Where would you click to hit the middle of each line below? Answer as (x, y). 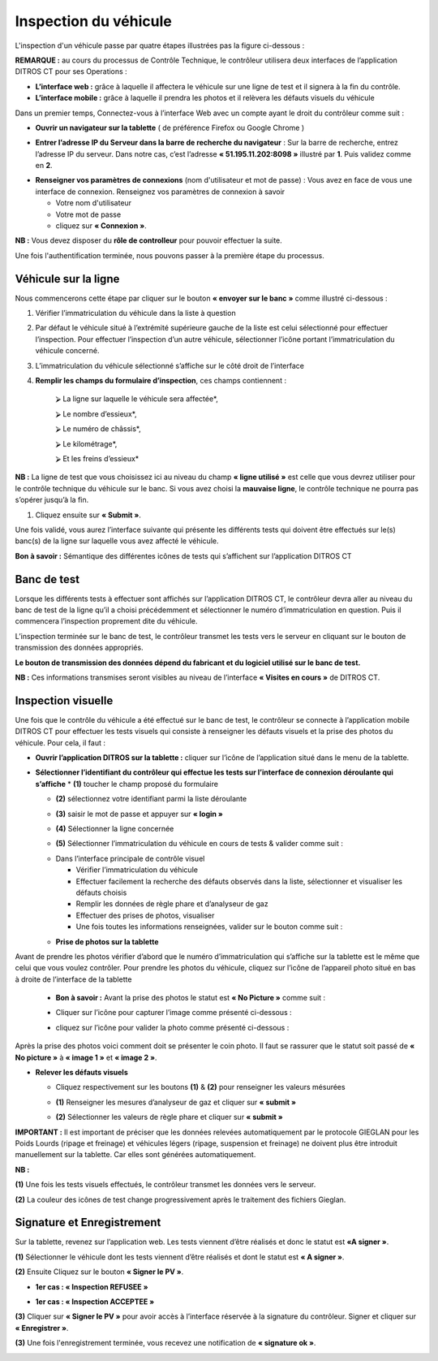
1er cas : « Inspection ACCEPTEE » (95, 1302)
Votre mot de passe (88, 214)
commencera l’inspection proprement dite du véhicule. (106, 621)
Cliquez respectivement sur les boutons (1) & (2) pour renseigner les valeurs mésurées (200, 1087)
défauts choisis (101, 892)
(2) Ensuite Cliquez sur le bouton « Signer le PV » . (99, 1272)
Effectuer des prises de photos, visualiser (145, 915)
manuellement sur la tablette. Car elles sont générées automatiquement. (135, 1155)
